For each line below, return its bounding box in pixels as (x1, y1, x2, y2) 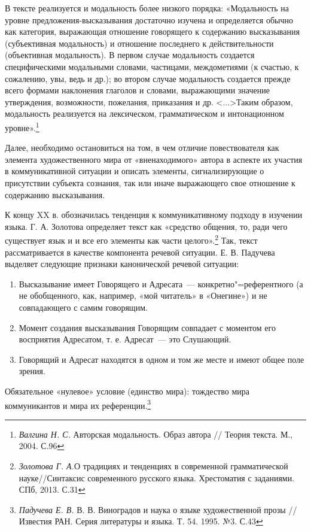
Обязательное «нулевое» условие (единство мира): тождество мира (5, 384, 250, 397)
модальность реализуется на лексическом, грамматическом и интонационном (5, 107, 284, 120)
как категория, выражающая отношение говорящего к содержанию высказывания (5, 25, 300, 38)
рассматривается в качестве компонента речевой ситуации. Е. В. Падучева (5, 245, 275, 258)
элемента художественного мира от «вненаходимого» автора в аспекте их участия (5, 153, 303, 165)
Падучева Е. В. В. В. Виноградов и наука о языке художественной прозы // (19, 503, 297, 515)
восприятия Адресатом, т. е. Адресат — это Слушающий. (19, 333, 231, 345)
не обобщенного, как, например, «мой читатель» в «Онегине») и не (19, 289, 267, 302)
